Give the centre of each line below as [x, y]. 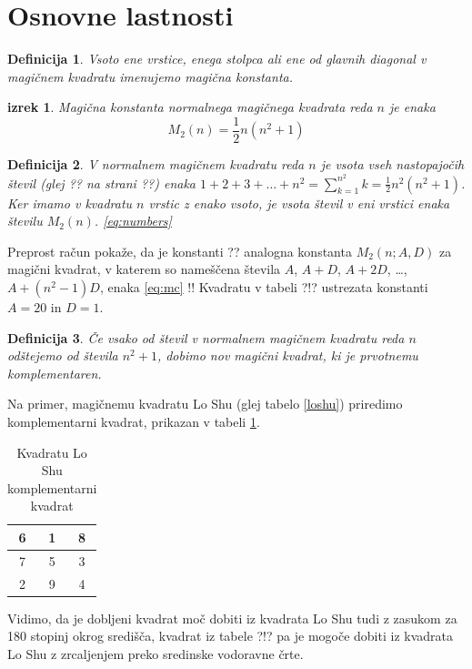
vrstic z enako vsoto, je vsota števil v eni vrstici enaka [299, 203]
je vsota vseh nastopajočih [392, 163]
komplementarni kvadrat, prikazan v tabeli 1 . [134, 421]
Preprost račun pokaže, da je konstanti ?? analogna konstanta [180, 251]
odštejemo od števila [63, 355]
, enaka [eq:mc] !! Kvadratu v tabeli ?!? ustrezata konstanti [264, 286]
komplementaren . [55, 373]
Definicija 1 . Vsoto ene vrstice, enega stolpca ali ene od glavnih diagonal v [217, 59]
